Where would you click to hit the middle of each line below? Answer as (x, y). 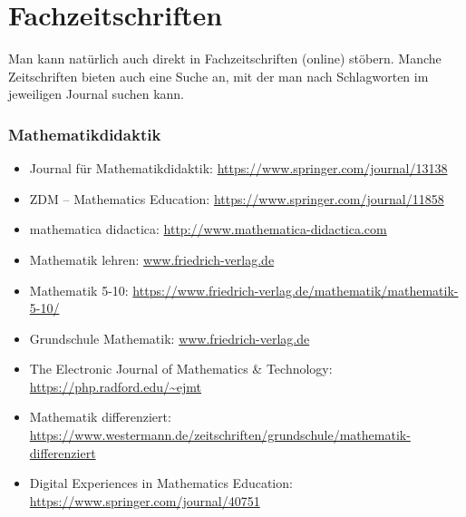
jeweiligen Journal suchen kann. (96, 94)
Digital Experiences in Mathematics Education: (161, 483)
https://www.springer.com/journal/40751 (145, 500)
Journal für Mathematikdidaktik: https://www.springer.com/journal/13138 (238, 168)
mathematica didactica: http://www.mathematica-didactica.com (208, 229)
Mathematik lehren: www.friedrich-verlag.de (152, 259)
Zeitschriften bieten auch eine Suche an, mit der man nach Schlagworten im (218, 76)
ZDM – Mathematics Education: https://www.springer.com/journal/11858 (237, 198)
